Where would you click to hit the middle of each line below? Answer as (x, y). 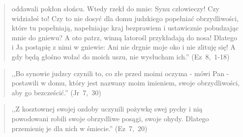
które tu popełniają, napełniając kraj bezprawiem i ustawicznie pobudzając (125, 28)
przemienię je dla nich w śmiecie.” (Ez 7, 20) (79, 128)
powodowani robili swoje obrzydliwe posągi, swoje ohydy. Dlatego (110, 118)
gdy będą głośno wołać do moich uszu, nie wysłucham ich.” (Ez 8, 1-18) (121, 56)
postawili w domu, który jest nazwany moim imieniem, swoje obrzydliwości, (125, 83)
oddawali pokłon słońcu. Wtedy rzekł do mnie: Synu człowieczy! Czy (115, 8)
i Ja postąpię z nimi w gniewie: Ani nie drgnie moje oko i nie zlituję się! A (123, 47)
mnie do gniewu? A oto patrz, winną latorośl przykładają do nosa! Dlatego (124, 37)
